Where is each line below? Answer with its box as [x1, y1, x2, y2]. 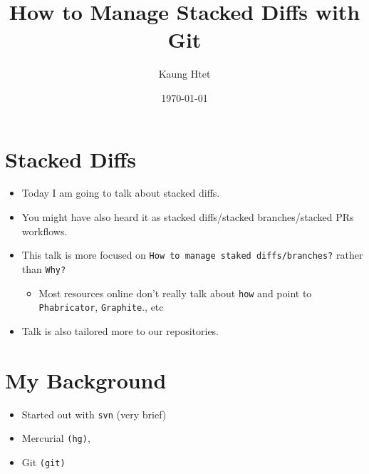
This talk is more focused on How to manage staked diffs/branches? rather [21, 247, 363, 262]
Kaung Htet [158, 66, 211, 81]
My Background [5, 365, 167, 394]
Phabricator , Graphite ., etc [38, 299, 164, 314]
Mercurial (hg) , [21, 431, 90, 445]
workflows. [21, 223, 68, 238]
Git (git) [21, 454, 66, 469]
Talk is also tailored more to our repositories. [21, 323, 219, 338]
